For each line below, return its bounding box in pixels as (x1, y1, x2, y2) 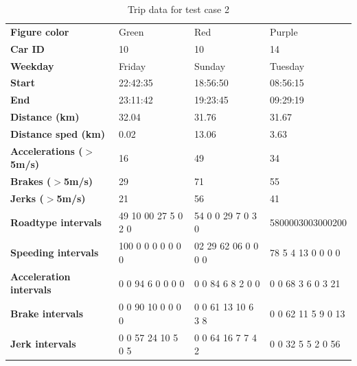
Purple (269, 24, 298, 38)
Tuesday (269, 58, 305, 73)
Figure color (10, 24, 69, 38)
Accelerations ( (10, 143, 83, 158)
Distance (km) (10, 110, 80, 124)
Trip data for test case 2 (128, 2, 229, 16)
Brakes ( (10, 174, 51, 188)
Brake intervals (10, 306, 84, 320)
